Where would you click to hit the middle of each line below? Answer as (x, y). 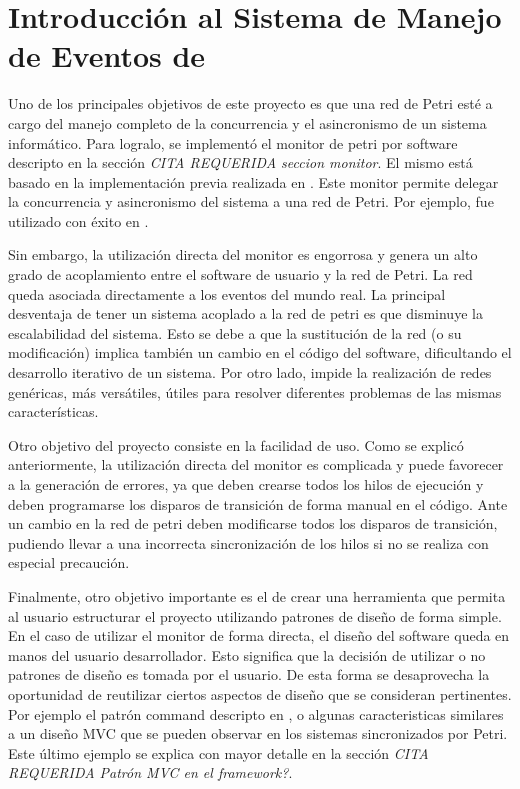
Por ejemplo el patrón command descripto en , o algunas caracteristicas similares (256, 713)
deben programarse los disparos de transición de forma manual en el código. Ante (258, 503)
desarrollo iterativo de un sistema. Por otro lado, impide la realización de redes (250, 372)
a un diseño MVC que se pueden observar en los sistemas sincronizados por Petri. (258, 733)
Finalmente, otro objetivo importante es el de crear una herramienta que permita (257, 595)
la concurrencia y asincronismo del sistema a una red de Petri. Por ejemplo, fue (251, 201)
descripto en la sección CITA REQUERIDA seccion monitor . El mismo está (240, 162)
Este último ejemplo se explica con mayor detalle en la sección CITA (218, 752)
